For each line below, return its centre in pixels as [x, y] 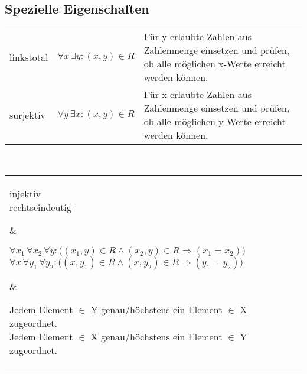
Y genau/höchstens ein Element [156, 309]
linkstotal [29, 57]
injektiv [25, 193]
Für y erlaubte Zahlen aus [197, 37]
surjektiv [28, 115]
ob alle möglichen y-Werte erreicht [215, 122]
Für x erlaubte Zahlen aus [197, 95]
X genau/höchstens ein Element [156, 336]
